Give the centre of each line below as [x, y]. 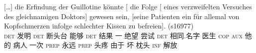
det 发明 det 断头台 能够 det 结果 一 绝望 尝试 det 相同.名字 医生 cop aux [123, 35]
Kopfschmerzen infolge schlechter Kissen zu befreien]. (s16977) [99, 26]
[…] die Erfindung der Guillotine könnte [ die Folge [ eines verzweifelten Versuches [128, 6]
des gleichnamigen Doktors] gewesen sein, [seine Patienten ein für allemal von [122, 16]
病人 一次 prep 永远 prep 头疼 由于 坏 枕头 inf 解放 [95, 45]
